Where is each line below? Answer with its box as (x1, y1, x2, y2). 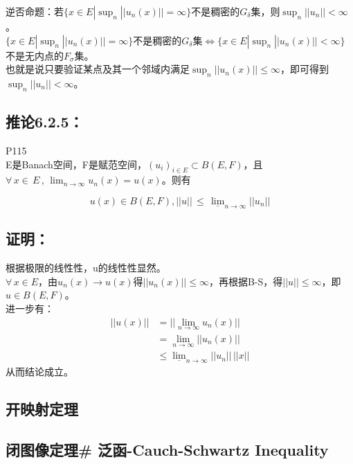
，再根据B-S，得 (208, 274, 283, 288)
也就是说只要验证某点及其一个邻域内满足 (6, 62, 190, 76)
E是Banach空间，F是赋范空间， (6, 157, 147, 171)
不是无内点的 (6, 48, 64, 62)
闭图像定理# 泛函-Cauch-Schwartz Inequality (6, 438, 329, 460)
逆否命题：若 (6, 4, 64, 18)
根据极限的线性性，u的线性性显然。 (6, 260, 166, 275)
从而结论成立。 (6, 364, 73, 379)
